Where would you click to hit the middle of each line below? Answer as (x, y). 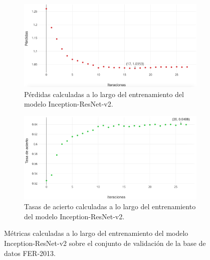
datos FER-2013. (30, 253)
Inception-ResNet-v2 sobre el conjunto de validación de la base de (105, 243)
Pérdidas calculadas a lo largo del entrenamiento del (104, 94)
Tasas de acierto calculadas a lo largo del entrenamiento (110, 206)
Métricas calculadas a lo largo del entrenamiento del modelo (96, 233)
